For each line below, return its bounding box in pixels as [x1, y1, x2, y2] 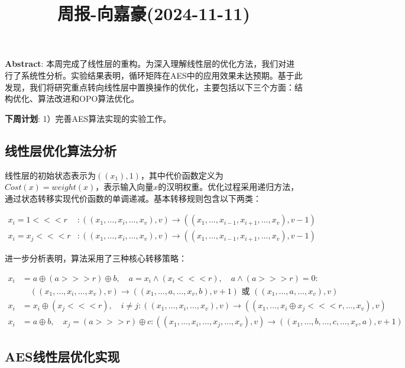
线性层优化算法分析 [5, 141, 116, 159]
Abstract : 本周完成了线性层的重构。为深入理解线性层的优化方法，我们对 [5, 57, 287, 70]
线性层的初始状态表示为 [5, 169, 96, 181]
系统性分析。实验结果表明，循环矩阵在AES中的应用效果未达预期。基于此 [21, 69, 303, 81]
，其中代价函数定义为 [140, 169, 223, 181]
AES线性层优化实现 [5, 347, 120, 365]
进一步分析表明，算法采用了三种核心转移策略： [5, 252, 187, 264]
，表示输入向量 [95, 180, 154, 193]
